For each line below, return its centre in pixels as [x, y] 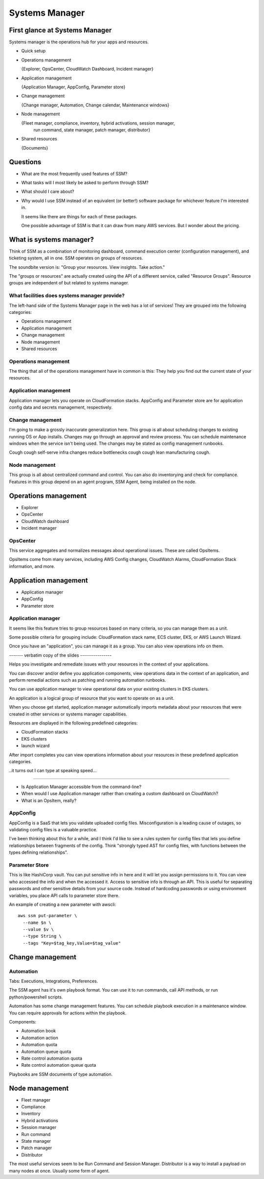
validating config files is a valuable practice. [53, 830]
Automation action [40, 1038]
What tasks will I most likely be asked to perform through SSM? [85, 183]
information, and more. [32, 566]
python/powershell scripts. [36, 997]
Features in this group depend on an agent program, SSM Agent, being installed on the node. [103, 482]
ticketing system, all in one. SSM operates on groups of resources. [76, 258]
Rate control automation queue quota [59, 1065]
